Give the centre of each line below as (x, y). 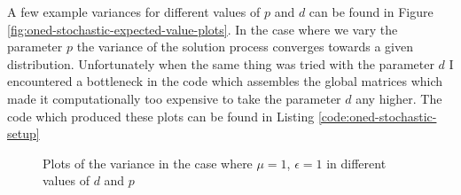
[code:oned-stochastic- (377, 116)
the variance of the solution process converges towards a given (245, 47)
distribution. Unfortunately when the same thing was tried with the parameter (221, 63)
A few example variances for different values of (134, 12)
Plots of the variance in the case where (148, 163)
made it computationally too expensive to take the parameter (174, 98)
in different (356, 163)
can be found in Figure (371, 12)
